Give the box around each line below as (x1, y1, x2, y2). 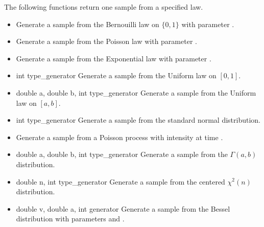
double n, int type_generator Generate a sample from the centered (16, 176, 225, 187)
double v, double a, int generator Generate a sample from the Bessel (16, 203, 230, 214)
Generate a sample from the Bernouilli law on (16, 18, 159, 29)
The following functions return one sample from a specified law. (4, 2, 203, 12)
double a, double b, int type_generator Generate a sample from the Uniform (16, 87, 256, 98)
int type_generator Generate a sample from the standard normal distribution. (16, 115, 261, 125)
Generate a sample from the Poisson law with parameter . (16, 36, 197, 47)
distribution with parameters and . (16, 213, 125, 224)
